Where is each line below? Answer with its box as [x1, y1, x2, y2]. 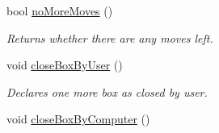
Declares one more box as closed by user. [6, 83, 208, 100]
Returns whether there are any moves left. [6, 29, 213, 46]
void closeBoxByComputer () [6, 110, 150, 127]
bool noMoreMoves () [6, 2, 113, 19]
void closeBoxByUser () [6, 56, 123, 73]
